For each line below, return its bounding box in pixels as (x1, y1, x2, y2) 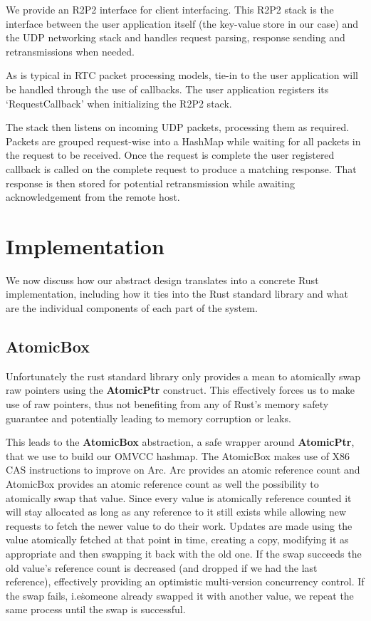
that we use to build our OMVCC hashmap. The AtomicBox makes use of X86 (6, 448, 350, 463)
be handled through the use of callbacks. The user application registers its (6, 81, 329, 96)
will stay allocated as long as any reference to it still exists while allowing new (6, 504, 347, 519)
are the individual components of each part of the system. (6, 301, 258, 315)
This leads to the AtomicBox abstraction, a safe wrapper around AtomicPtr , (6, 434, 355, 449)
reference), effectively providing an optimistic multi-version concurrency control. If (6, 574, 365, 589)
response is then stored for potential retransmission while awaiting (6, 175, 295, 190)
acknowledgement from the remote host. (6, 189, 180, 204)
